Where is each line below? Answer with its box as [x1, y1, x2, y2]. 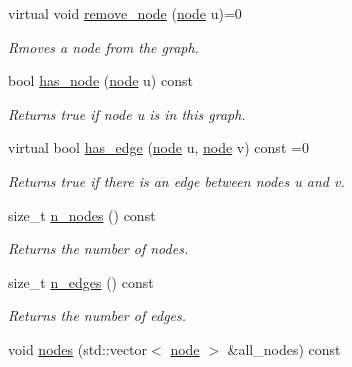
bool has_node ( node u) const [8, 70, 193, 91]
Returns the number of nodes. [8, 238, 189, 259]
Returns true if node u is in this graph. [8, 103, 246, 124]
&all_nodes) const [227, 338, 341, 359]
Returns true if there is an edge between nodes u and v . [8, 170, 345, 191]
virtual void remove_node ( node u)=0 [8, 3, 242, 23]
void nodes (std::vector [8, 338, 148, 359]
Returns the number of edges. [8, 305, 187, 326]
